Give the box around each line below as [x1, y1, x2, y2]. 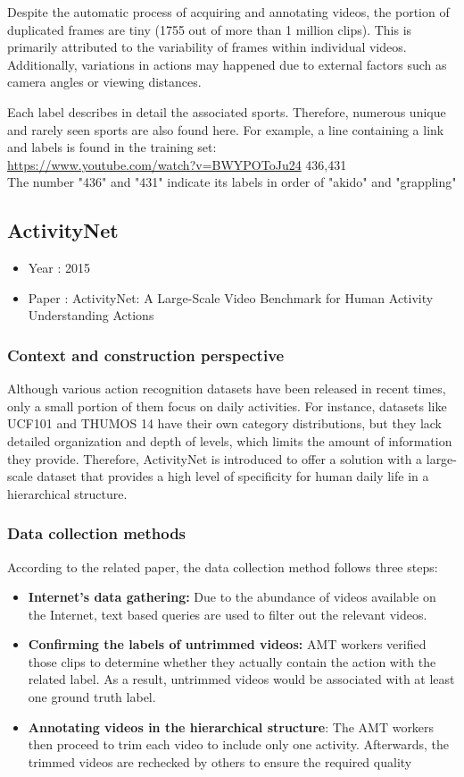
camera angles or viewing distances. [7, 72, 202, 91]
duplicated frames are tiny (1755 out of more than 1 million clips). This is [7, 20, 412, 38]
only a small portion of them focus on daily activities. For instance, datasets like [7, 396, 447, 415]
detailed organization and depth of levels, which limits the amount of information [7, 431, 452, 450]
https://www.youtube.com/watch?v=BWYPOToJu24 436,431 [7, 155, 347, 173]
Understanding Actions [28, 306, 154, 325]
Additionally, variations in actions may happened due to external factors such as [7, 55, 447, 73]
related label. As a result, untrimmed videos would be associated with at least [28, 670, 455, 688]
